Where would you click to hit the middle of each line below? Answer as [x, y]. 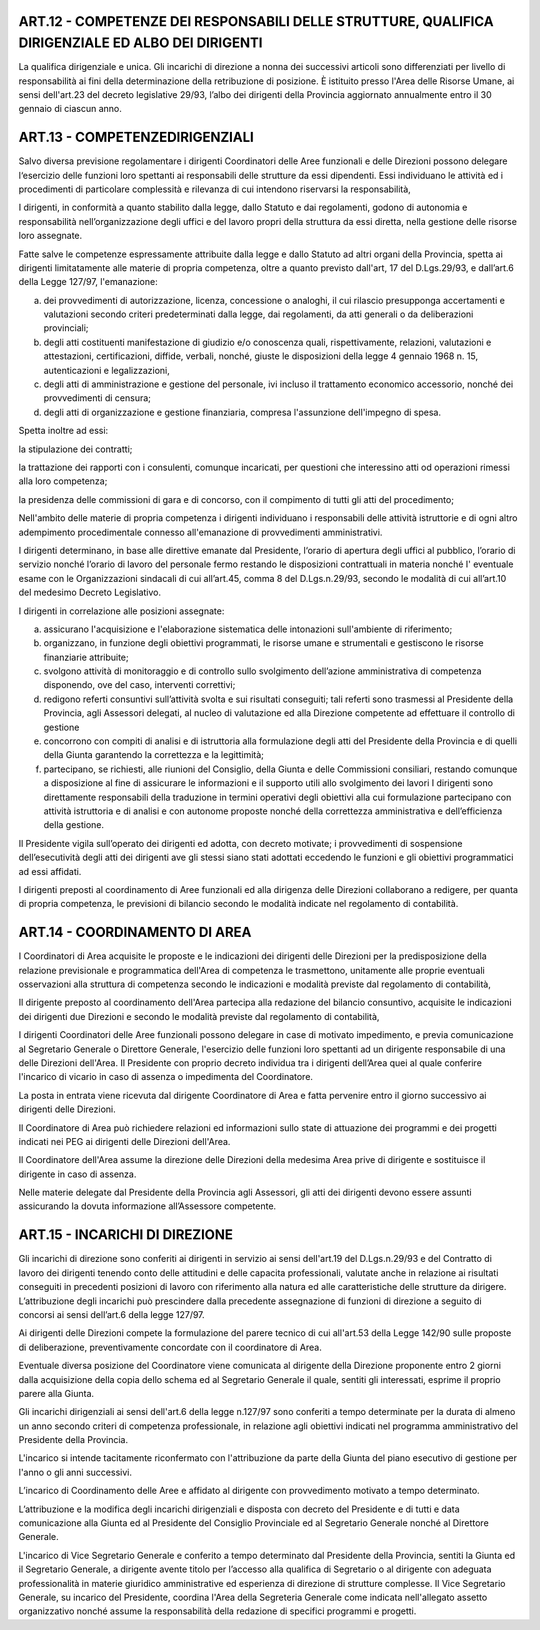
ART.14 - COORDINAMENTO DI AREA [135, 932]
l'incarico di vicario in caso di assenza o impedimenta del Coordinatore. [166, 1077]
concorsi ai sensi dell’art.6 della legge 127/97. [111, 1314]
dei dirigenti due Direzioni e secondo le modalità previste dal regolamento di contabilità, [199, 1016]
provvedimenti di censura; [97, 398]
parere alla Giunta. [56, 1393]
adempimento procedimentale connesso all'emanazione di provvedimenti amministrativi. [200, 532]
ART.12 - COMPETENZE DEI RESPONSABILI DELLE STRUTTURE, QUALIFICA [256, 21]
